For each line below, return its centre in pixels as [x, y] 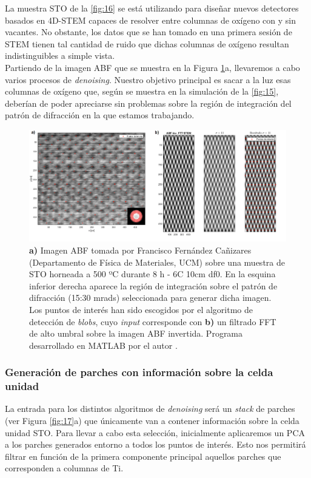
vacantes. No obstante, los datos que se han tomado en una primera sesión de [149, 32]
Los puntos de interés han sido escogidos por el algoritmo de [141, 309]
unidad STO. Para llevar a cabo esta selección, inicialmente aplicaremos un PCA [155, 432]
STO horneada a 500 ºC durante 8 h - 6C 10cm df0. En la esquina [152, 274]
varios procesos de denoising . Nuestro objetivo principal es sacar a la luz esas [148, 79]
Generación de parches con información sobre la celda [139, 372]
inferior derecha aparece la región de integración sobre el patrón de [153, 285]
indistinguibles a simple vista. [60, 56]
